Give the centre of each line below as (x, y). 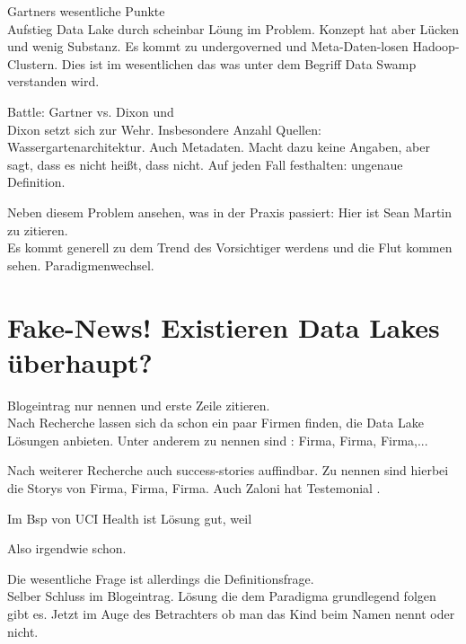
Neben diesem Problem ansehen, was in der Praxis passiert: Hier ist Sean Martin (230, 212)
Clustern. (33, 63)
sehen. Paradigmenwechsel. (81, 265)
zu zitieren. (38, 229)
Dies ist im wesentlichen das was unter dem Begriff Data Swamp (239, 63)
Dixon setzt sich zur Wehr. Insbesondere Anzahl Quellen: (164, 129)
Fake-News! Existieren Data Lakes (224, 326)
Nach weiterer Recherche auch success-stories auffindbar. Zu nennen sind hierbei (228, 470)
